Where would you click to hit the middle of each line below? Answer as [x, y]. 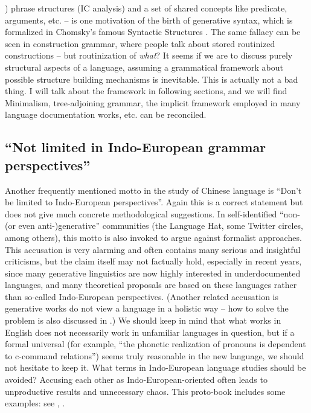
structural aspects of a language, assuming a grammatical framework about [144, 67]
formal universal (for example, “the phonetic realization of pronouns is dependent [155, 344]
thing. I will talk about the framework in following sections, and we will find [146, 91]
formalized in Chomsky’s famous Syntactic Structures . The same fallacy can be [153, 32]
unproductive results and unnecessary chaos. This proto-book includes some [145, 391]
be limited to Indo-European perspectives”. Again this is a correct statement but [154, 202]
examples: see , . [35, 403]
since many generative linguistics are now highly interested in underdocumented [153, 273]
